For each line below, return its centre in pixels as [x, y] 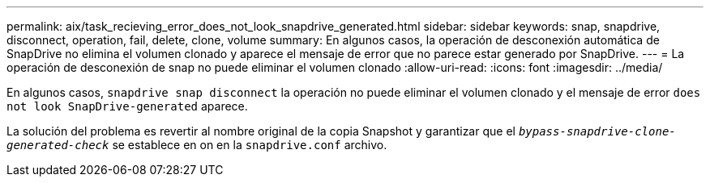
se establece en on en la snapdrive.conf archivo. [250, 145]
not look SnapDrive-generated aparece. [127, 106]
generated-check [58, 145]
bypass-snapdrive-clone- [597, 131]
